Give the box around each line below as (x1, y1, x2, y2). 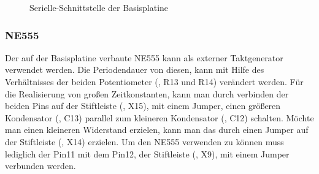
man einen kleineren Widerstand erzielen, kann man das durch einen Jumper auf (5, 123, 309, 136)
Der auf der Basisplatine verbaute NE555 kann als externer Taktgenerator (5, 51, 283, 64)
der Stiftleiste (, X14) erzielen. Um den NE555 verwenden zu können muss (5, 135, 284, 148)
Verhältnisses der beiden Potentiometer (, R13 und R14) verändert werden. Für (5, 75, 304, 88)
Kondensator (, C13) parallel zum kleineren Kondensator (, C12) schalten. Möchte (5, 111, 314, 124)
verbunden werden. (5, 159, 76, 172)
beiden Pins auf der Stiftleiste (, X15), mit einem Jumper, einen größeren (5, 99, 281, 112)
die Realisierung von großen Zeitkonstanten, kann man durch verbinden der (5, 87, 289, 100)
